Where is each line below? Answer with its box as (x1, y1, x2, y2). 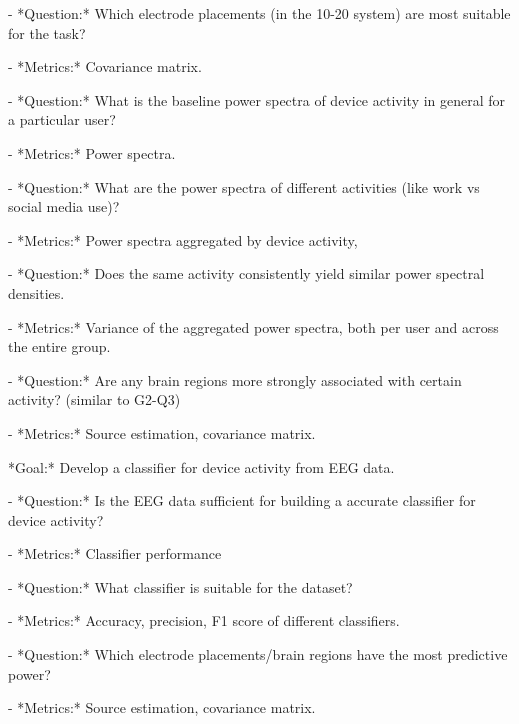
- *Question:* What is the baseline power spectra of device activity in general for (8, 89, 506, 110)
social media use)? (8, 196, 120, 217)
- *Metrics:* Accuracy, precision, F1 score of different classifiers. (8, 610, 400, 631)
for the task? (8, 22, 86, 43)
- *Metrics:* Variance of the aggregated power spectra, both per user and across (8, 316, 499, 337)
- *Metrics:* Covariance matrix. (8, 56, 202, 77)
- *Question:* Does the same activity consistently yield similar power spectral (8, 263, 485, 284)
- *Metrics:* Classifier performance (8, 543, 222, 564)
